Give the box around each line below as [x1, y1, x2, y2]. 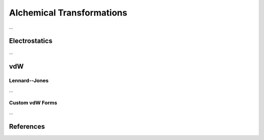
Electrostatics [9, 37, 53, 45]
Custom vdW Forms [9, 100, 57, 106]
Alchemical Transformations [9, 7, 128, 18]
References [9, 122, 45, 131]
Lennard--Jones [9, 77, 49, 84]
